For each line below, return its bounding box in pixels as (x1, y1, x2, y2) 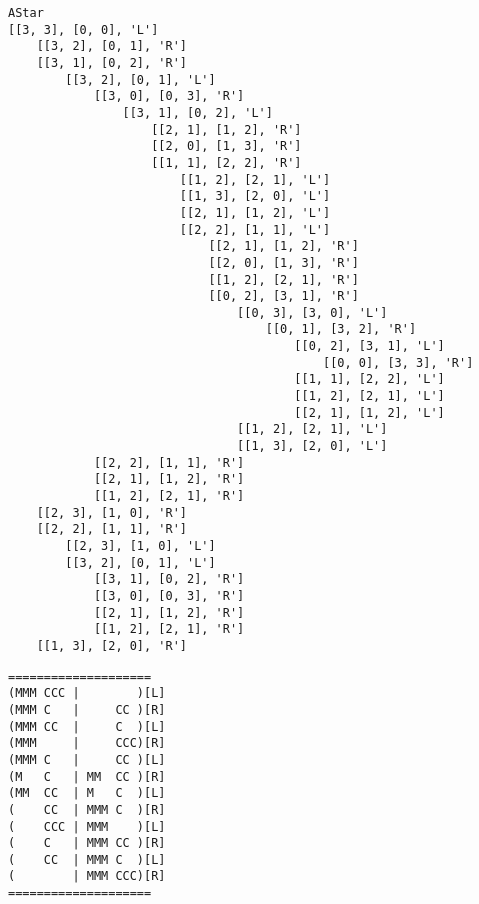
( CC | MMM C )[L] (8, 852, 166, 867)
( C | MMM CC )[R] (8, 836, 166, 851)
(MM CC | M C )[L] (8, 786, 166, 801)
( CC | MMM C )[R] (8, 802, 166, 817)
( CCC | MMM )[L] (8, 819, 166, 834)
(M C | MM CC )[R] (8, 769, 166, 784)
